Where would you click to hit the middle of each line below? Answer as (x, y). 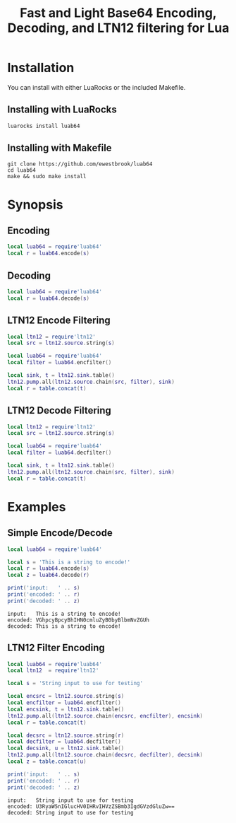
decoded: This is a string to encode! (64, 626)
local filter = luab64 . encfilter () (60, 363)
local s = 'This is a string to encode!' (69, 562)
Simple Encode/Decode (60, 533)
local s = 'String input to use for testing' (75, 684)
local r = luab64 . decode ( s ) (49, 298)
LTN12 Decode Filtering (59, 410)
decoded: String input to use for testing (70, 812)
